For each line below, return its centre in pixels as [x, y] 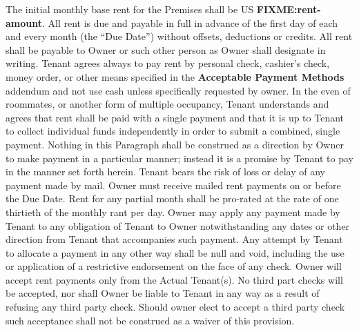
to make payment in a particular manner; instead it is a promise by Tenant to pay [179, 158]
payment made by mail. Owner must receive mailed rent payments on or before [173, 185]
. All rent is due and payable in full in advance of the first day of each [190, 22]
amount [24, 22]
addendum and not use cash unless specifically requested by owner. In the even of [178, 90]
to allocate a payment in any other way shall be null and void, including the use [175, 252]
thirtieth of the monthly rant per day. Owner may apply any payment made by [173, 212]
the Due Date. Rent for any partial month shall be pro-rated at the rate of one [172, 198]
